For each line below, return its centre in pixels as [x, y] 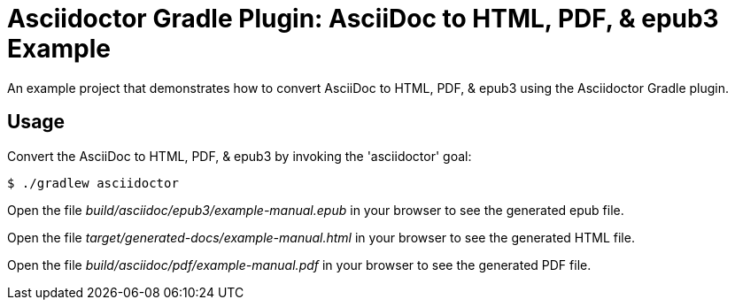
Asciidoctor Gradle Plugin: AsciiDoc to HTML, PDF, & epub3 [363, 19]
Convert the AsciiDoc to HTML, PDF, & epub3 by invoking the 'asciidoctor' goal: [240, 156]
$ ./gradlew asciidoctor [93, 183]
